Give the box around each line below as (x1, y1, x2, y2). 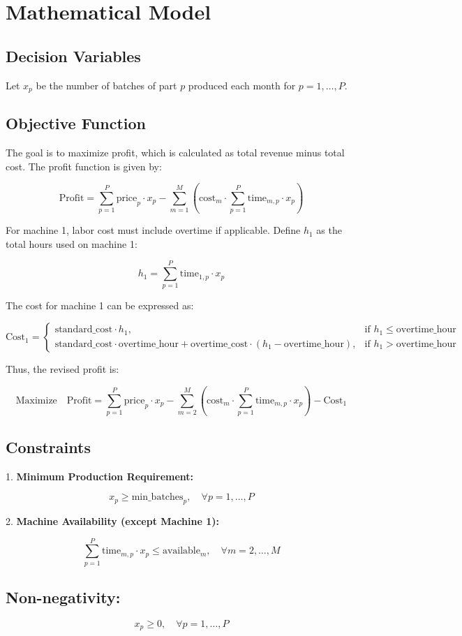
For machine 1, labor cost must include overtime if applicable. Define (6, 223, 301, 237)
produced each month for (188, 77, 296, 92)
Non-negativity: (6, 586, 121, 608)
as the (316, 223, 342, 237)
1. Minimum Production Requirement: (6, 468, 194, 483)
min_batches (131, 492, 184, 503)
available (162, 546, 200, 556)
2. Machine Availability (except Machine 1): (6, 513, 219, 528)
